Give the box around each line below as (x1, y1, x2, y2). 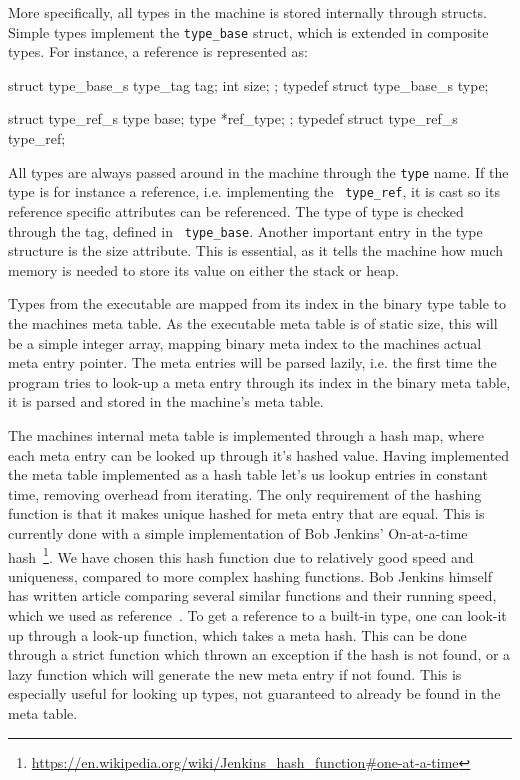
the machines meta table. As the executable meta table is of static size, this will (8, 312, 498, 333)
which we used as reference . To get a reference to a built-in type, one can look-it (8, 604, 507, 625)
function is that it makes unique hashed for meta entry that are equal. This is (8, 503, 485, 524)
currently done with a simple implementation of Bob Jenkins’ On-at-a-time (8, 522, 468, 543)
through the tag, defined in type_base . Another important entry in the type (8, 220, 483, 241)
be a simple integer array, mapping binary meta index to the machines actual (8, 332, 482, 353)
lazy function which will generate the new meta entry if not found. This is (8, 663, 462, 684)
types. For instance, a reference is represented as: (8, 41, 308, 62)
